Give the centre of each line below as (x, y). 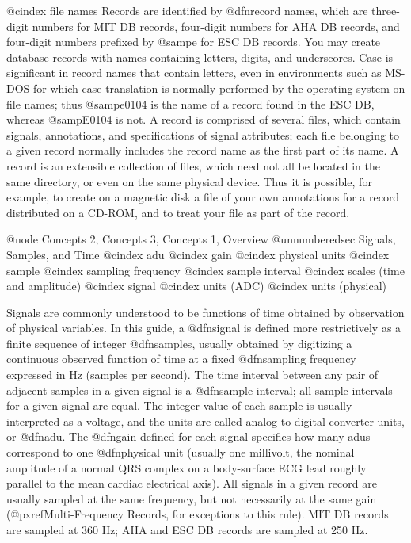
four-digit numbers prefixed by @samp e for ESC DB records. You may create (194, 42)
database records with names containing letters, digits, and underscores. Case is (200, 57)
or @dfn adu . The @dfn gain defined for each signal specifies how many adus (188, 436)
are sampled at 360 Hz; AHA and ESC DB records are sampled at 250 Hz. (187, 530)
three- (386, 10)
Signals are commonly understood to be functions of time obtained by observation (205, 312)
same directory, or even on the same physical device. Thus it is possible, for (189, 181)
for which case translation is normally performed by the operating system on (219, 88)
